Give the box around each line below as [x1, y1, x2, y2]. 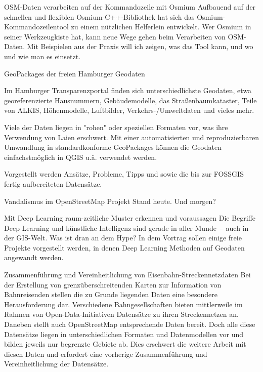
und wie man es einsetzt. [4, 51, 81, 61]
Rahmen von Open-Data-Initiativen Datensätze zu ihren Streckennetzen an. [4, 309, 239, 319]
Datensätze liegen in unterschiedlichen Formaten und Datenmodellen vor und [4, 328, 243, 339]
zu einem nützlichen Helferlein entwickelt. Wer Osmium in [71, 21, 251, 32]
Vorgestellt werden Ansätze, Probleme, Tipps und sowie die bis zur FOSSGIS [4, 169, 244, 179]
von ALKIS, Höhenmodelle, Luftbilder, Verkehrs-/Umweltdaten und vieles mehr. [4, 105, 254, 115]
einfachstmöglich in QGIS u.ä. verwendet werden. [4, 151, 157, 162]
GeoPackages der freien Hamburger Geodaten [4, 68, 145, 78]
